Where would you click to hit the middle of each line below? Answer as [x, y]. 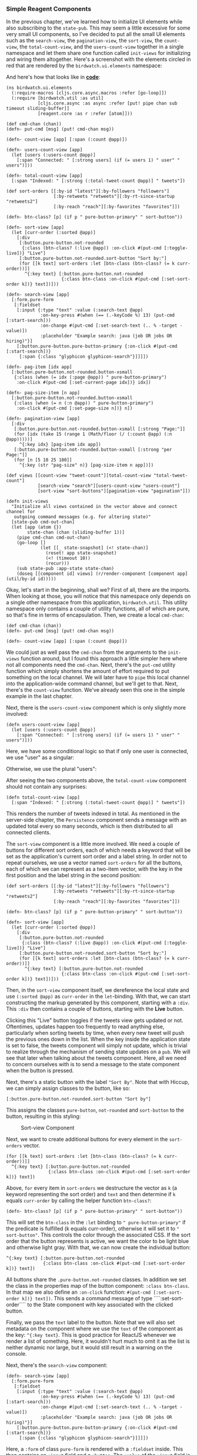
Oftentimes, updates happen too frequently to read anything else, [85, 1027]
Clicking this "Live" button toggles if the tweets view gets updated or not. [95, 1020]
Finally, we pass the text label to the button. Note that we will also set [91, 1323]
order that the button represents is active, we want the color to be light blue [98, 1241]
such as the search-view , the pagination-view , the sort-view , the [84, 41]
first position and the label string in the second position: [74, 875]
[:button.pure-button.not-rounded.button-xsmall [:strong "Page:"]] [99, 429]
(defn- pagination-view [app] [43, 419]
